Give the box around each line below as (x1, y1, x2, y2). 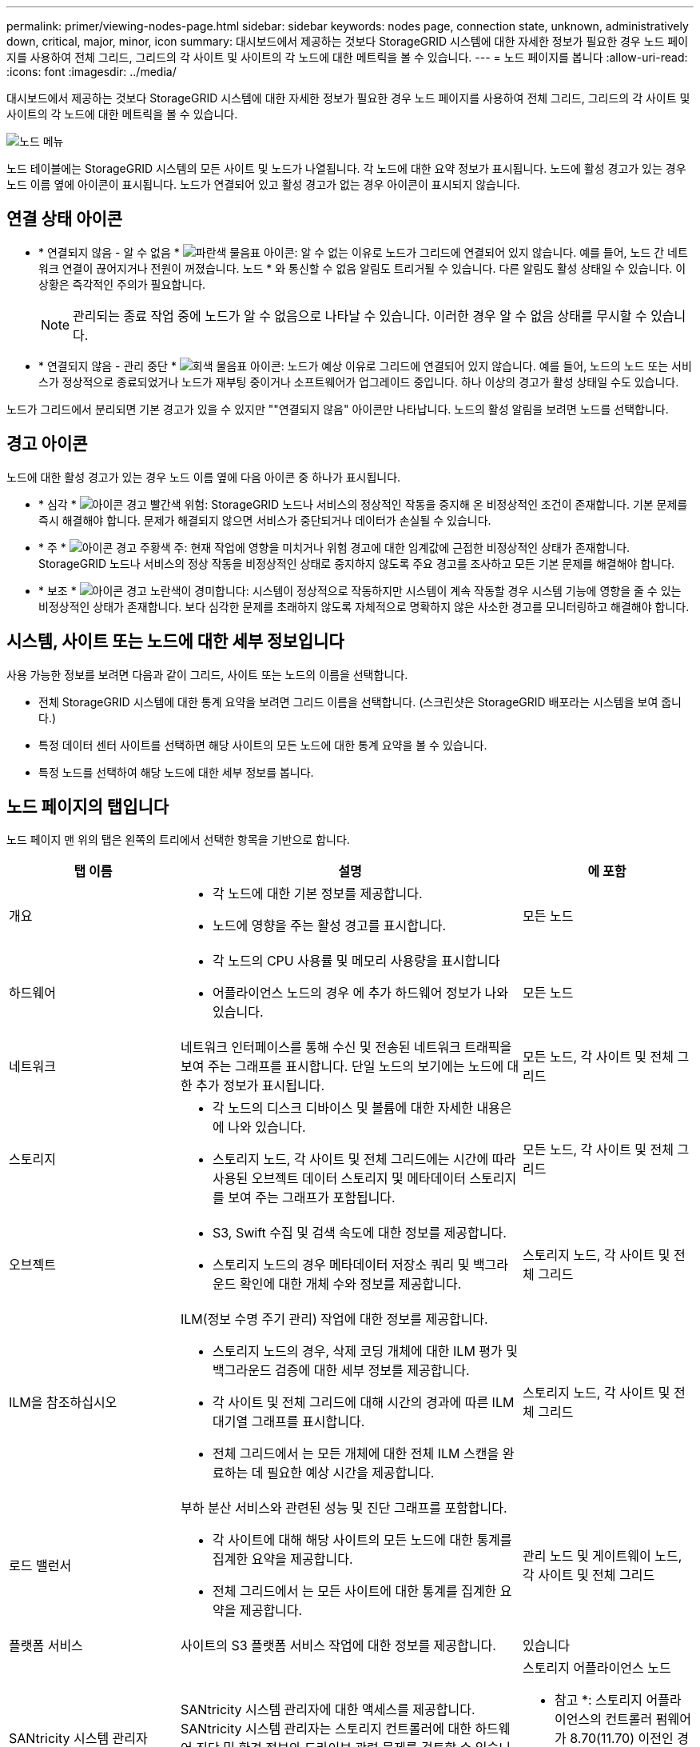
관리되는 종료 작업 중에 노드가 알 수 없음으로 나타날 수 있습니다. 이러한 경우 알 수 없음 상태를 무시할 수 (73, 307, 647, 324)
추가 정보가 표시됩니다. (196, 1077, 325, 1094)
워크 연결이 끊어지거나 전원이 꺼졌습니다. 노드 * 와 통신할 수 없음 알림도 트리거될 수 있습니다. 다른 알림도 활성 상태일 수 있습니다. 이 (38, 261, 686, 275)
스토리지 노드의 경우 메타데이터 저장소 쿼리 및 (213, 1257, 470, 1273)
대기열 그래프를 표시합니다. (213, 1413, 365, 1430)
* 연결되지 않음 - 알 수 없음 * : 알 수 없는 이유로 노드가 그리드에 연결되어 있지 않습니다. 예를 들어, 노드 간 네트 (38, 245, 688, 259)
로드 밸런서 (9, 1557, 72, 1574)
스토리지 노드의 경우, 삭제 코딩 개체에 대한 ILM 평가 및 (213, 1343, 519, 1360)
